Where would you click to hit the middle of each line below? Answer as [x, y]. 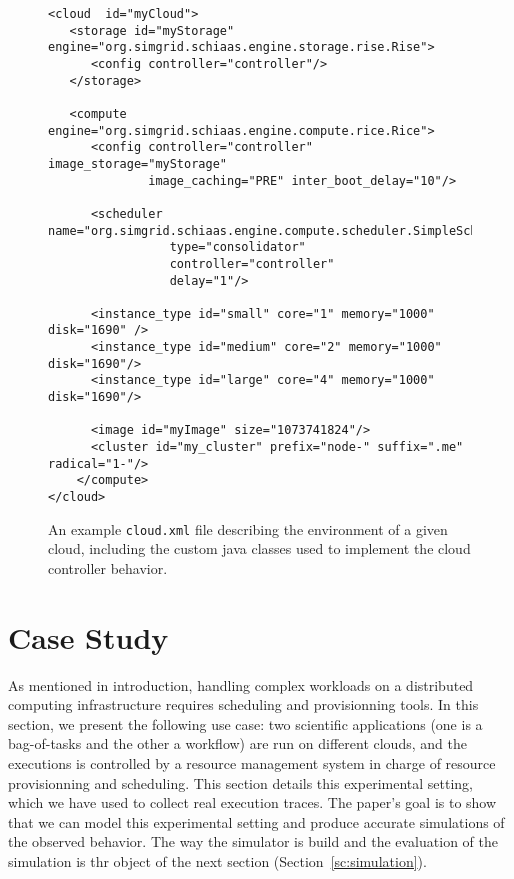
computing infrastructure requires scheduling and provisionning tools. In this [243, 704]
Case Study [88, 636]
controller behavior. [108, 567]
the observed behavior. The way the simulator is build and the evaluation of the [253, 841]
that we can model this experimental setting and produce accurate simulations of [256, 821]
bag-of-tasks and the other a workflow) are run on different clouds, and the [237, 743]
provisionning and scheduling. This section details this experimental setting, [240, 782]
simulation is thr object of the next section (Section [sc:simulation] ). [217, 861]
